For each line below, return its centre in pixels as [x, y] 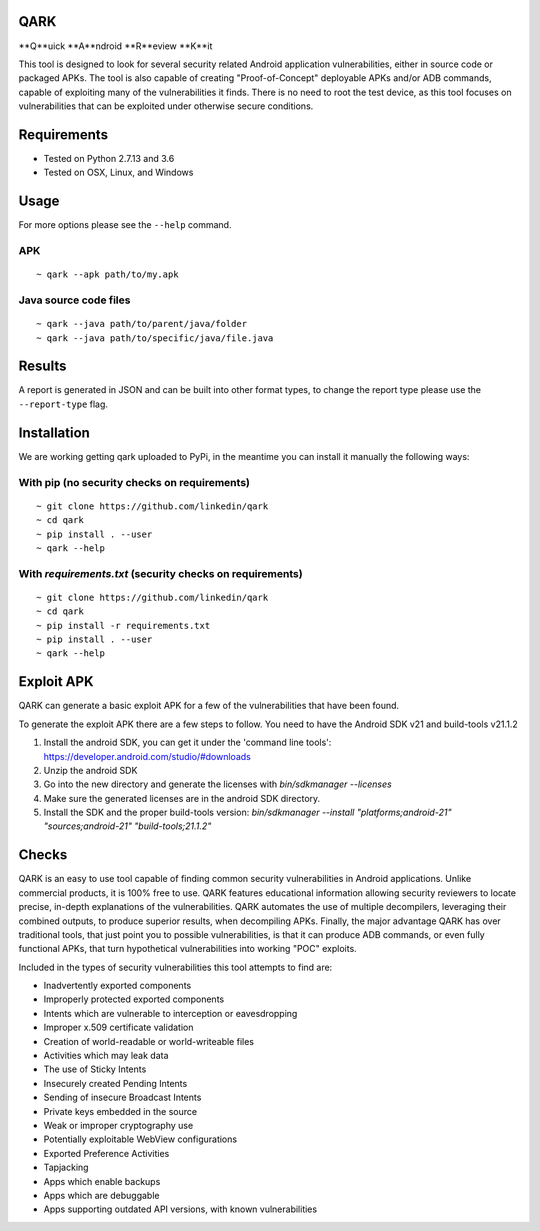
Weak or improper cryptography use [118, 1125]
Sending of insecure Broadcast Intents [122, 1097]
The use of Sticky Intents [95, 1069]
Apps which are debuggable [101, 1195]
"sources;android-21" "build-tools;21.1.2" [127, 826]
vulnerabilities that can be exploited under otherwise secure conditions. [166, 106]
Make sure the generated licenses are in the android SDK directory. [182, 798]
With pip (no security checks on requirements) [134, 482]
